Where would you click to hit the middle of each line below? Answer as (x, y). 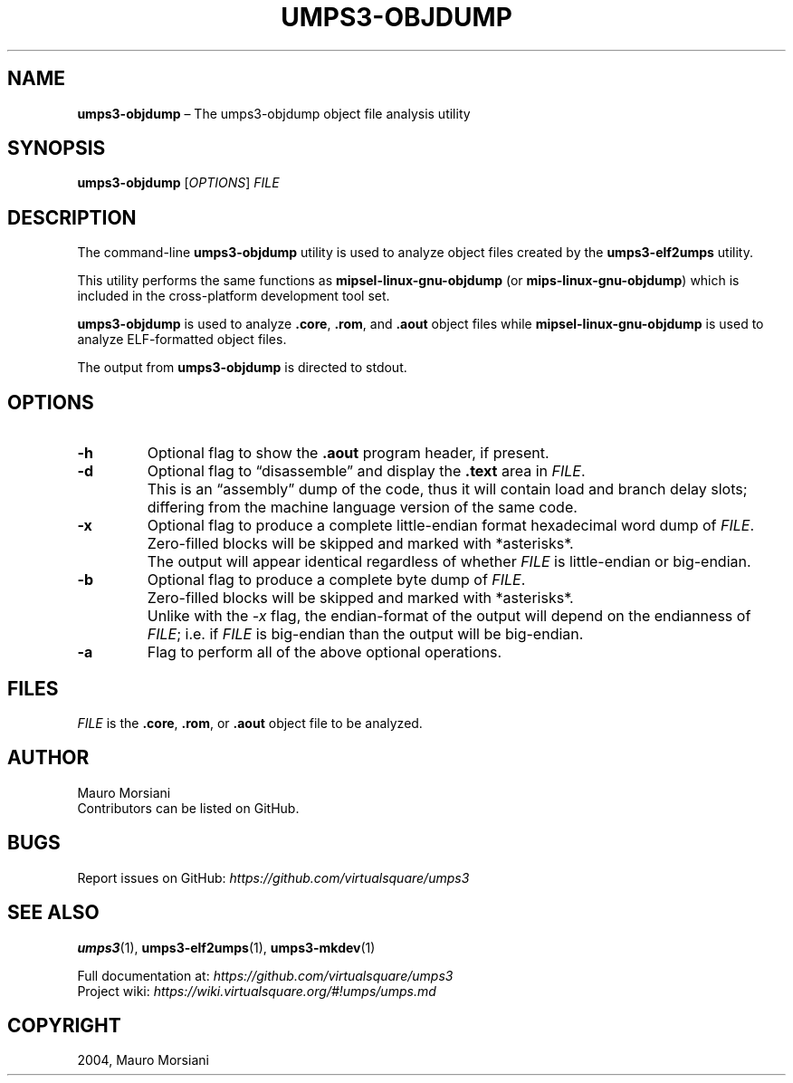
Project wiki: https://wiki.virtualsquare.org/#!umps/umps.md (257, 991)
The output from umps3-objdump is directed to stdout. (242, 368)
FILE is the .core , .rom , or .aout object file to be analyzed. (250, 723)
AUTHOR (48, 758)
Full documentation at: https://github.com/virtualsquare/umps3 (265, 975)
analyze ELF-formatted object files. (182, 340)
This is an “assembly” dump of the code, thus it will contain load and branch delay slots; (447, 489)
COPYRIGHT (64, 1025)
